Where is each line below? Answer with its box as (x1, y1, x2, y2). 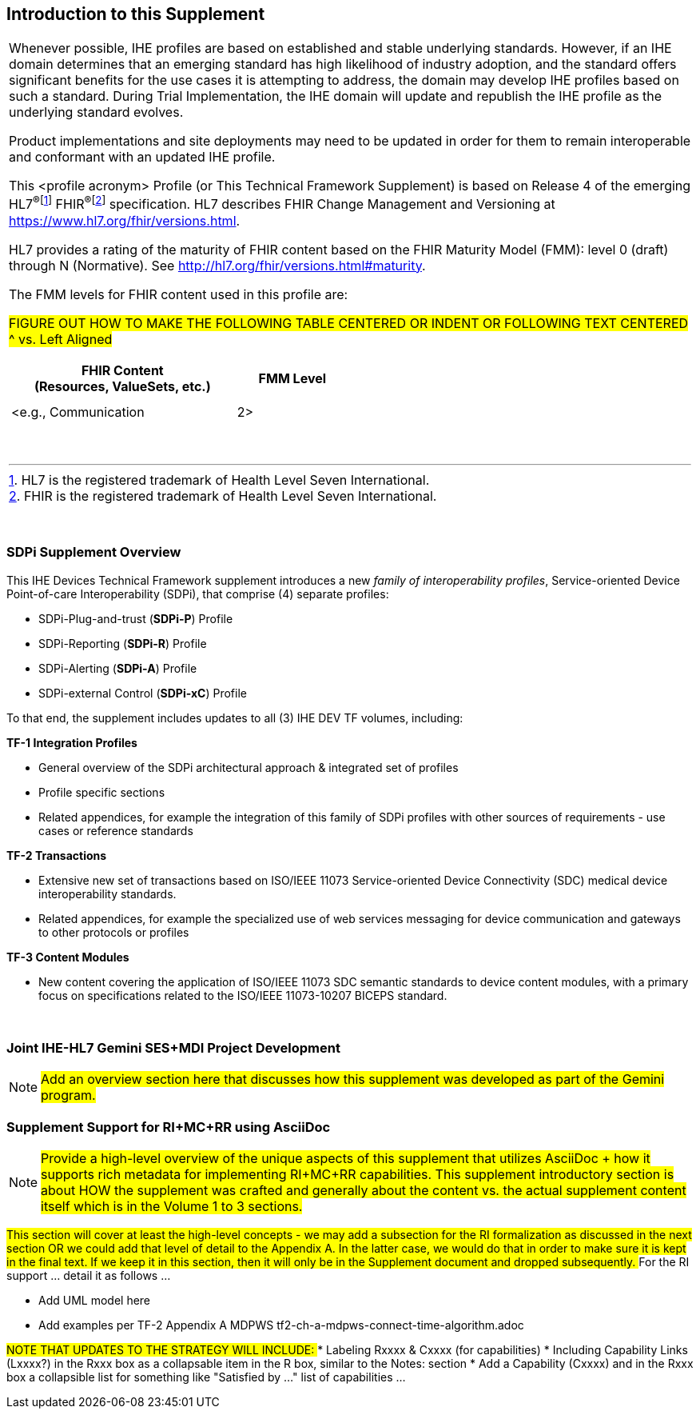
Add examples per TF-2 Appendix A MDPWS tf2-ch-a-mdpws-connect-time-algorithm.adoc (38, 1318, 524, 1332)
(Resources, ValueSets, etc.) (34, 378, 211, 394)
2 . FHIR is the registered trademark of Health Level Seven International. (9, 487, 437, 504)
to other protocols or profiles (38, 925, 189, 939)
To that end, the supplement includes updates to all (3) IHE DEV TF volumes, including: (6, 710, 463, 725)
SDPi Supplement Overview (6, 544, 181, 561)
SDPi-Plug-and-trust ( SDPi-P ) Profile (38, 611, 233, 626)
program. (41, 1087, 96, 1104)
